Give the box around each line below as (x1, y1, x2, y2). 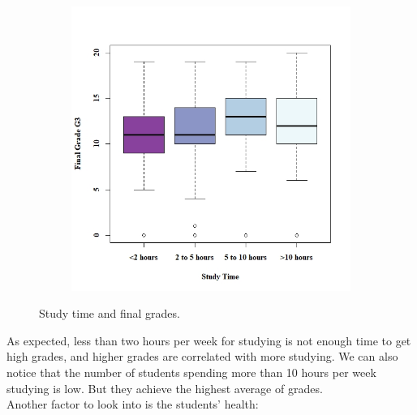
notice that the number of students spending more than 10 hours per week (6, 364, 376, 381)
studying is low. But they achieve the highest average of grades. (6, 379, 323, 396)
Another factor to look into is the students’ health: (6, 396, 259, 413)
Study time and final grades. (39, 305, 180, 322)
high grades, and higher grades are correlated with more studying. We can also (6, 348, 398, 365)
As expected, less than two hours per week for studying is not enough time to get (6, 332, 411, 349)
